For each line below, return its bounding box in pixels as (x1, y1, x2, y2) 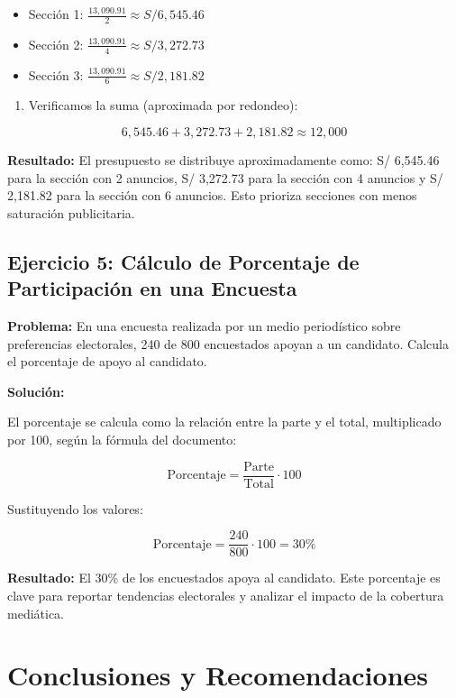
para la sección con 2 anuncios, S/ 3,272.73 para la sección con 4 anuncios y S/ (7, 168, 443, 187)
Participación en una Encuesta (7, 274, 297, 302)
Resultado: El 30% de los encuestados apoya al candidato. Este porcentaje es (7, 568, 441, 587)
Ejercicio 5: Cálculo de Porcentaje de (7, 247, 360, 275)
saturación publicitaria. (7, 203, 135, 222)
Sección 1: (28, 5, 84, 23)
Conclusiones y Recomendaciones (7, 657, 428, 693)
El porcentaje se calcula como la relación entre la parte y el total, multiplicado (7, 412, 442, 431)
